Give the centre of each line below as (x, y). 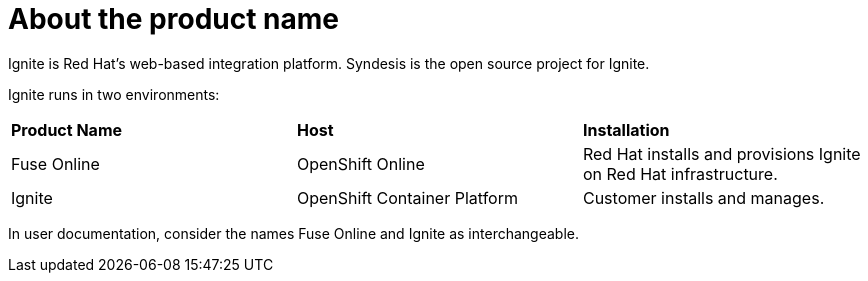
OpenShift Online (360, 163)
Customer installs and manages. (703, 197)
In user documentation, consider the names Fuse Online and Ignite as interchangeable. (293, 233)
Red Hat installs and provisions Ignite (721, 153)
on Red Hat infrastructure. (680, 173)
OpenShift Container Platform (407, 197)
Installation (626, 129)
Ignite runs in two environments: (114, 94)
